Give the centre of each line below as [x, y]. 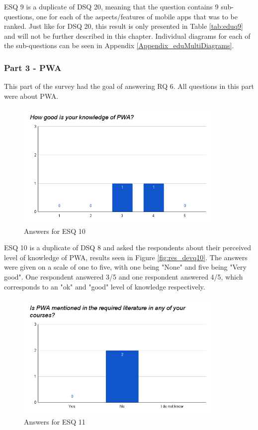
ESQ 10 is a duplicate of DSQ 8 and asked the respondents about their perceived [128, 248]
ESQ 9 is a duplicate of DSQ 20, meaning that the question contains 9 [111, 6]
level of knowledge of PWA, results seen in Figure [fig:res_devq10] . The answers [126, 257]
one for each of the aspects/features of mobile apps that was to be [137, 16]
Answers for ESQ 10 [55, 231]
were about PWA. [31, 96]
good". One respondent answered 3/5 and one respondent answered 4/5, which [124, 277]
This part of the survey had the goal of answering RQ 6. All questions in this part [129, 86]
